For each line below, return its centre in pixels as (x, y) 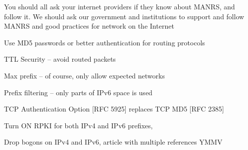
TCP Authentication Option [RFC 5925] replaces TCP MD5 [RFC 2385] (114, 109)
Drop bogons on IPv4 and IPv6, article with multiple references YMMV (113, 142)
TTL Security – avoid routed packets (60, 59)
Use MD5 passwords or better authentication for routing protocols (105, 42)
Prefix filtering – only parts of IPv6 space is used (78, 92)
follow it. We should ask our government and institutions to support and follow (124, 16)
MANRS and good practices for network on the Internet (89, 26)
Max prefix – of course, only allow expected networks (84, 75)
